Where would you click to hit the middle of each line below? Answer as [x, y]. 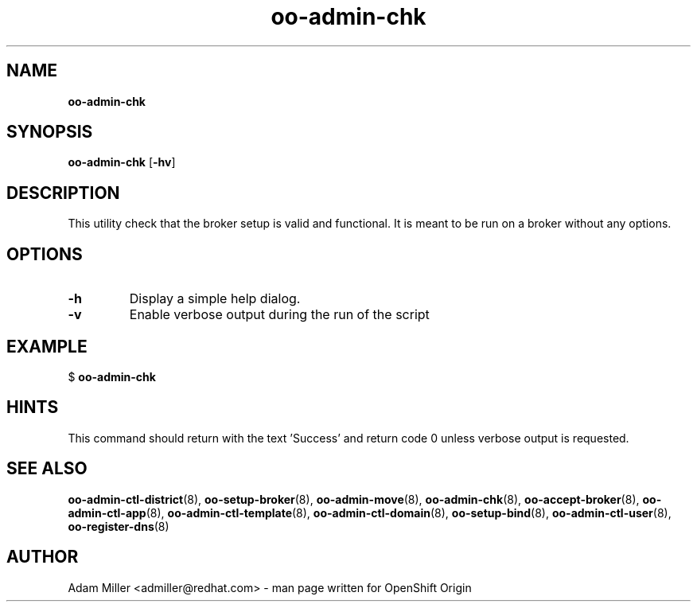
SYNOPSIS [50, 132]
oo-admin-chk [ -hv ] [122, 162]
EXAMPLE [47, 346]
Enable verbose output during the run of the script [279, 315]
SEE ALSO [47, 469]
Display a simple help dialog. [215, 299]
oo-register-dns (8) [119, 526]
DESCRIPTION [63, 193]
